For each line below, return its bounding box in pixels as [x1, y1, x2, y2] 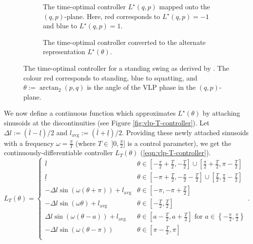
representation [43, 46, 85, 57]
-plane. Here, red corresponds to [64, 11, 160, 21]
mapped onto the [159, 1, 210, 11]
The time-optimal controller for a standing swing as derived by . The [23, 62, 229, 73]
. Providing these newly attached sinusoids [122, 127, 249, 137]
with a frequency [4, 138, 54, 148]
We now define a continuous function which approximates [4, 108, 176, 118]
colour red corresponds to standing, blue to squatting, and [23, 72, 197, 82]
